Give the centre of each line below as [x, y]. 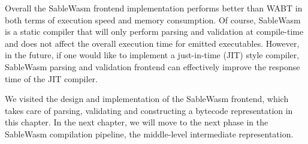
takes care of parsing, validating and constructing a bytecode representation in [149, 110]
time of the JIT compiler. [51, 78]
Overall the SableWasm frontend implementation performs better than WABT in [154, 8]
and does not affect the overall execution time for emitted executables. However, [152, 43]
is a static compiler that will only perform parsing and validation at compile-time [154, 31]
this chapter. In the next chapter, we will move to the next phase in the [137, 122]
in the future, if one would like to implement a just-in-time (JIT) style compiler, [152, 55]
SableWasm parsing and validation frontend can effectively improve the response [153, 66]
